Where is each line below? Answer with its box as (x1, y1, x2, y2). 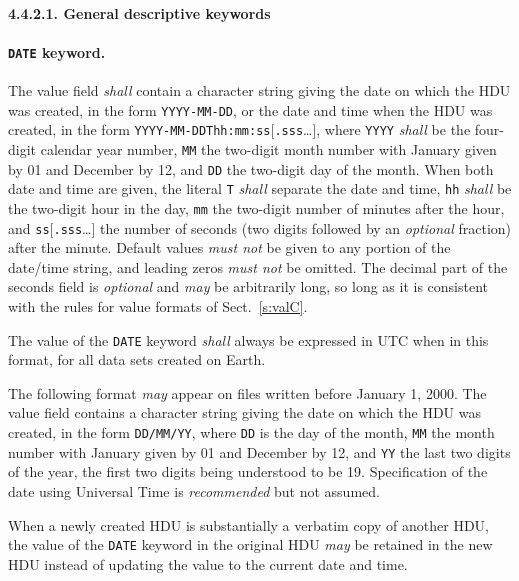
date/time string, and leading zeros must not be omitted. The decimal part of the (8, 256, 508, 277)
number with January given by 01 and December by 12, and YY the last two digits (8, 441, 511, 462)
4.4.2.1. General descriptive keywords (8, 2, 271, 23)
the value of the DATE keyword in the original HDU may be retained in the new (8, 534, 493, 555)
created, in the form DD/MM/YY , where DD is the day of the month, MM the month (8, 422, 495, 443)
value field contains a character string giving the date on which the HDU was (8, 402, 482, 423)
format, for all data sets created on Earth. (8, 349, 266, 370)
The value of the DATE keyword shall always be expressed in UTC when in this (8, 329, 489, 350)
